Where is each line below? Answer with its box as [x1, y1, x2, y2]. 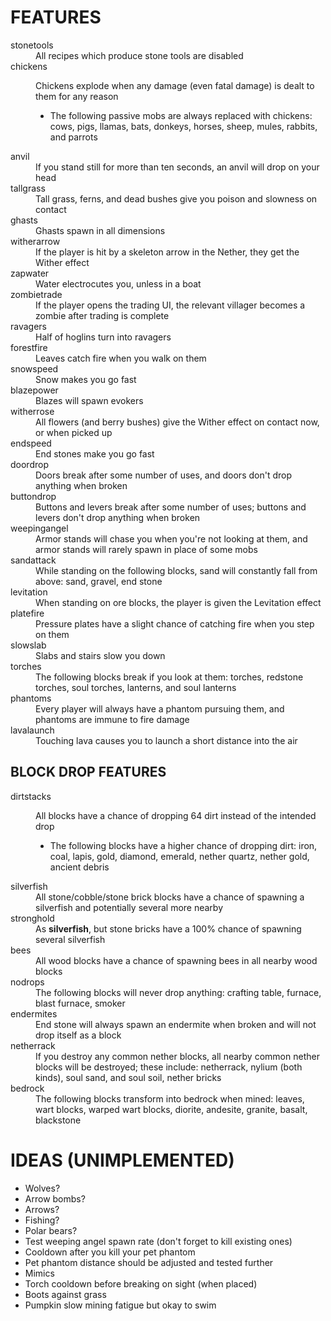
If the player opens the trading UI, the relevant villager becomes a [35, 299, 306, 311]
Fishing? [24, 1214, 60, 1226]
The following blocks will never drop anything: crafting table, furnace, [35, 986, 322, 998]
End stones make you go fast [35, 447, 155, 460]
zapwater [10, 267, 50, 279]
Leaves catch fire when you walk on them [35, 352, 207, 364]
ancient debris [49, 861, 110, 873]
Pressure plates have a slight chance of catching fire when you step [35, 617, 315, 630]
